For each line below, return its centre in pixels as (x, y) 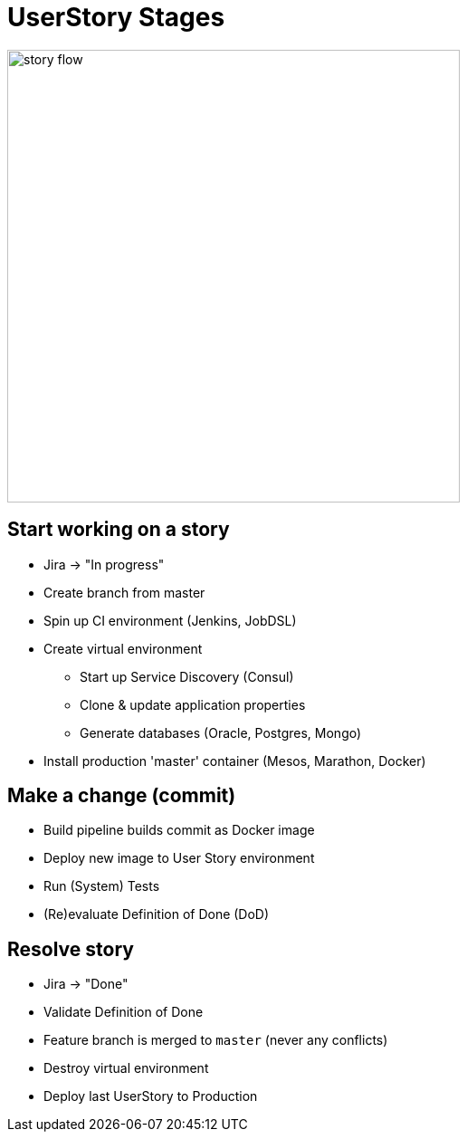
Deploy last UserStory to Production (151, 1096)
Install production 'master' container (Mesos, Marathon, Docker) (235, 761)
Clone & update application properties (193, 704)
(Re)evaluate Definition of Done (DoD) (157, 914)
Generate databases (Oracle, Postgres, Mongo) (221, 732)
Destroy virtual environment (126, 1068)
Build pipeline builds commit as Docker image (179, 830)
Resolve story (71, 949)
